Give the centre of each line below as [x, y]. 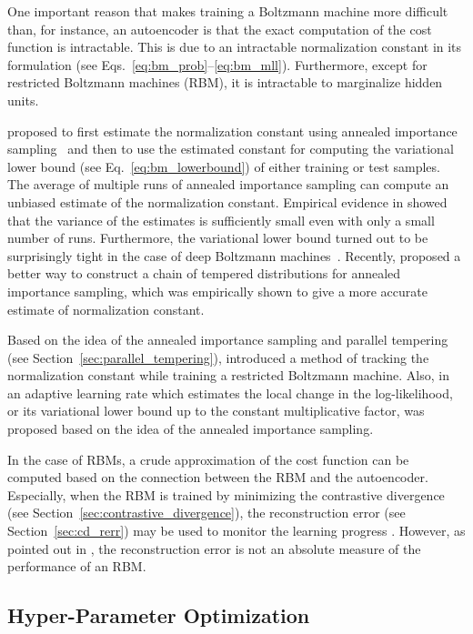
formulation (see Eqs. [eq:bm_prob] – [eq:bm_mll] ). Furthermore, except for [217, 64]
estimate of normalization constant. [106, 309]
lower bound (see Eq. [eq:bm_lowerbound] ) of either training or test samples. [224, 166]
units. [23, 100]
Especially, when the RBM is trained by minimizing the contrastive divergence [226, 494]
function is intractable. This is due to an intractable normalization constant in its [235, 47]
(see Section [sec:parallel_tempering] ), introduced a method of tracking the [218, 357]
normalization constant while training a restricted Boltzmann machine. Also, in [228, 375]
